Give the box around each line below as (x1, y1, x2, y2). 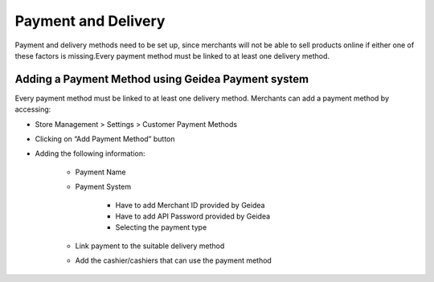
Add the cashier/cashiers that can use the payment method (75, 255, 272, 265)
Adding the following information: (35, 149, 145, 158)
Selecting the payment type (115, 223, 207, 232)
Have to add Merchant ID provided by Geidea (115, 200, 265, 210)
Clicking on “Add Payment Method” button (35, 134, 175, 144)
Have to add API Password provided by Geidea (115, 211, 271, 221)
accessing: (14, 104, 51, 114)
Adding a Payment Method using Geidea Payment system (14, 72, 309, 86)
